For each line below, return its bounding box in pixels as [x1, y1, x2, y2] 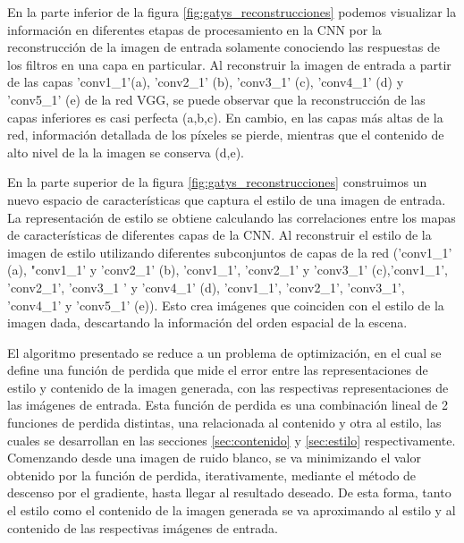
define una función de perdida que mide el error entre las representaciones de [7, 361, 428, 379]
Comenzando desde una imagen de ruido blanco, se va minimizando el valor [7, 448, 421, 467]
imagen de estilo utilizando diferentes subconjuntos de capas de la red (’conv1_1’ [7, 242, 452, 261]
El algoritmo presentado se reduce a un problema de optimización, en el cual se [7, 343, 442, 361]
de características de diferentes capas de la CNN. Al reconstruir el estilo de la [7, 225, 432, 244]
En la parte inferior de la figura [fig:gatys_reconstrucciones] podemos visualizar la [7, 3, 457, 21]
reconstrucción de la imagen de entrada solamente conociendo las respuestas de [7, 38, 440, 56]
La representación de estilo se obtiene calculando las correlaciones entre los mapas [7, 208, 456, 226]
